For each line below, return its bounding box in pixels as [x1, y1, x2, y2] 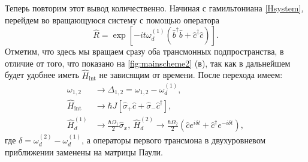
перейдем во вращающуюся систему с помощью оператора [5, 13, 220, 26]
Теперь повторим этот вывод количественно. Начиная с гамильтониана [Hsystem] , [5, 2, 304, 14]
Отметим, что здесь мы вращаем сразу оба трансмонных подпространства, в [5, 45, 284, 58]
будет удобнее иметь [5, 68, 79, 81]
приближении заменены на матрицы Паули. [5, 145, 163, 158]
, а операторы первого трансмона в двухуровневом [81, 134, 266, 146]
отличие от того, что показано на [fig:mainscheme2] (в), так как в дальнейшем [5, 56, 291, 69]
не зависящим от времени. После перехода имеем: [99, 68, 283, 81]
